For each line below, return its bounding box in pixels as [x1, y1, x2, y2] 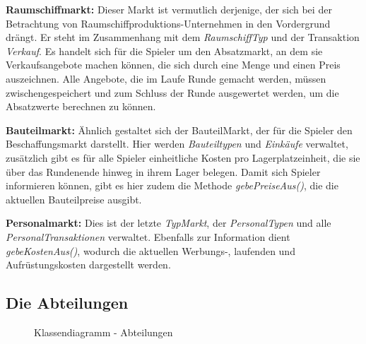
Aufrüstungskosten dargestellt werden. [6, 257, 171, 272]
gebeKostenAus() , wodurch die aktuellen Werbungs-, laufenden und [6, 243, 295, 258]
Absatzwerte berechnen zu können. [6, 99, 156, 114]
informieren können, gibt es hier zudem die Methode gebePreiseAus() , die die [6, 178, 338, 193]
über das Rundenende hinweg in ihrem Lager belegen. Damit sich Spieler [6, 164, 321, 179]
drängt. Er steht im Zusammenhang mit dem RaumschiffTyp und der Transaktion [6, 30, 360, 45]
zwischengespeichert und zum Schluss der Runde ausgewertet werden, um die [6, 85, 339, 100]
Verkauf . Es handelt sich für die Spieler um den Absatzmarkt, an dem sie [6, 43, 323, 58]
